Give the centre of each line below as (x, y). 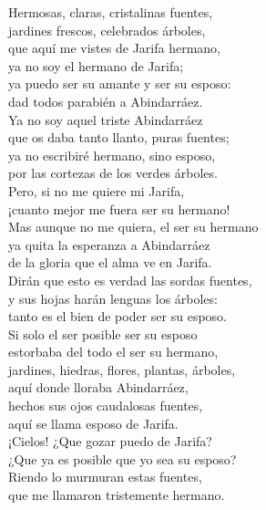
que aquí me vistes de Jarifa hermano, (114, 48)
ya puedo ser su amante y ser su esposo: (120, 83)
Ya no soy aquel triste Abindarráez (106, 119)
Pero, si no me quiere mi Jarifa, (97, 190)
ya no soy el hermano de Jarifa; (96, 65)
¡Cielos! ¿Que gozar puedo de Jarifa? (110, 441)
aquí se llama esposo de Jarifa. (93, 423)
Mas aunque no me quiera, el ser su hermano (133, 227)
